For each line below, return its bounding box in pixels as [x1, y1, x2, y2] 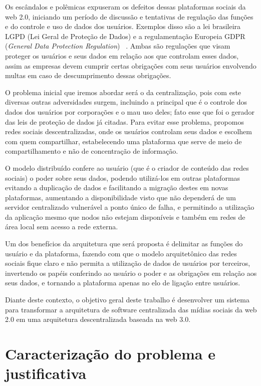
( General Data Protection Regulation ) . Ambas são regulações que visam [5, 41, 230, 51]
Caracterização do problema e [5, 343, 215, 363]
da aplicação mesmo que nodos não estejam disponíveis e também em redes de [5, 211, 245, 222]
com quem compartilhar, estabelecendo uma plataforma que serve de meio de [5, 136, 242, 146]
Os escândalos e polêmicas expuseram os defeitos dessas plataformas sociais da [5, 2, 246, 12]
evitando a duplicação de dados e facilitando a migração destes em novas [5, 182, 228, 193]
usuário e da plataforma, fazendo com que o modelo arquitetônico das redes [5, 248, 237, 258]
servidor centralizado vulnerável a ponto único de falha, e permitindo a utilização [5, 202, 254, 212]
